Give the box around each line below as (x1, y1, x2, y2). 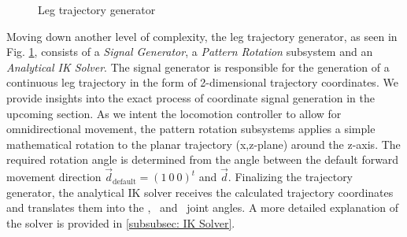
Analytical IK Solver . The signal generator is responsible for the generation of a (6, 58, 390, 75)
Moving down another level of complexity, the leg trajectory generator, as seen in (6, 28, 398, 44)
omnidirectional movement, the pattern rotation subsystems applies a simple (6, 120, 376, 137)
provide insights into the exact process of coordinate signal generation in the (6, 89, 375, 106)
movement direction (6, 168, 102, 185)
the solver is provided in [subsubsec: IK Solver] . (6, 214, 235, 231)
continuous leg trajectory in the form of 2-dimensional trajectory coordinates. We (6, 74, 398, 91)
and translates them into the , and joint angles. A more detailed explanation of (6, 199, 399, 216)
